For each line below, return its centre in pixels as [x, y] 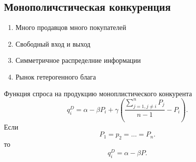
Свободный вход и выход [53, 43]
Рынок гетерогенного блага [56, 76]
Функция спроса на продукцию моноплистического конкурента [98, 93]
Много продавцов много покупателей [71, 27]
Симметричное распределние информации [78, 60]
